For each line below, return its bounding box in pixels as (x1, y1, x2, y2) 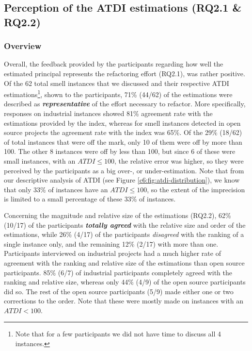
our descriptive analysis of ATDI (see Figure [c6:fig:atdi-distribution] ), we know (4, 175, 240, 185)
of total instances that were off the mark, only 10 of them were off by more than (4, 136, 242, 147)
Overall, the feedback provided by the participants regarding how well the (4, 59, 223, 69)
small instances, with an (4, 155, 76, 166)
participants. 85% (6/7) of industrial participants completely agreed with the (4, 267, 232, 277)
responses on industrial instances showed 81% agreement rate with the (4, 108, 213, 118)
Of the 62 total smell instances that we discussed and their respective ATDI (4, 78, 229, 88)
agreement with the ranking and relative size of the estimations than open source (4, 257, 245, 267)
